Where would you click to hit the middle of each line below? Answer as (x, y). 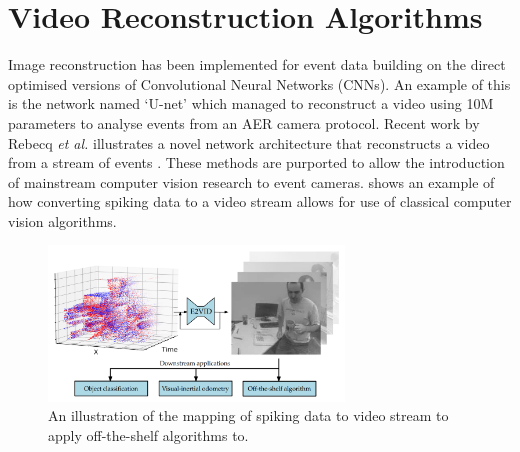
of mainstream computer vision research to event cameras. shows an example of (251, 181)
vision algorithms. (62, 220)
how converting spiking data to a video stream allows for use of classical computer (260, 201)
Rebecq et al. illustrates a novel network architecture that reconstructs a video (249, 142)
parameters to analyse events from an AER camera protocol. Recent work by (244, 122)
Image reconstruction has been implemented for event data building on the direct (257, 64)
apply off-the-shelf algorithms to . (148, 434)
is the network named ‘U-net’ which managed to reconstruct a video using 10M (251, 103)
